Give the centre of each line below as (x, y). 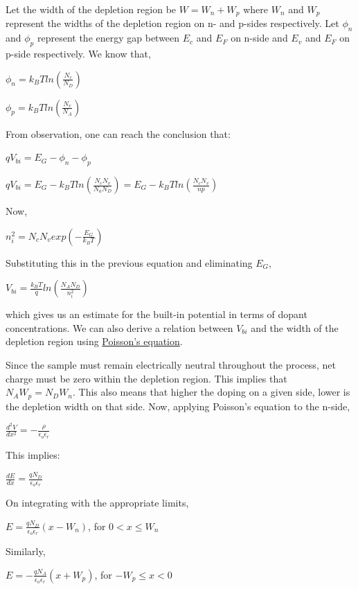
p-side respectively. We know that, (78, 54)
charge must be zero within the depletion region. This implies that (146, 378)
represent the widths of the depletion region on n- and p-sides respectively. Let (172, 23)
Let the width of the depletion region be (91, 9)
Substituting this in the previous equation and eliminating (129, 262)
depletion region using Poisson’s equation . (94, 341)
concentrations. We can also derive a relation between (119, 327)
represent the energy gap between (108, 38)
